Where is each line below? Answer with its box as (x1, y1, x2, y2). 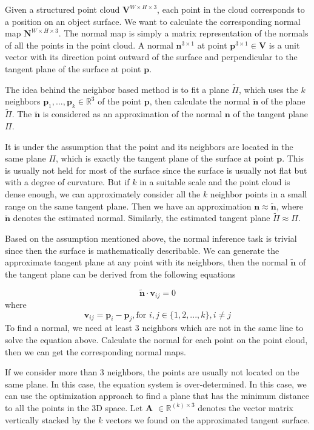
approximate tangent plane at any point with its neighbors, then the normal (5, 256, 288, 268)
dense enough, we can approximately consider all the (5, 187, 201, 200)
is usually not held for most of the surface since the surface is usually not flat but (5, 163, 307, 176)
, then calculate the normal (149, 95, 250, 107)
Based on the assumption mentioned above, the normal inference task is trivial (5, 231, 297, 244)
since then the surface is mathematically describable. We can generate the (5, 244, 279, 256)
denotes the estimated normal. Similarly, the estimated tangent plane (13, 211, 270, 224)
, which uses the (238, 83, 298, 95)
